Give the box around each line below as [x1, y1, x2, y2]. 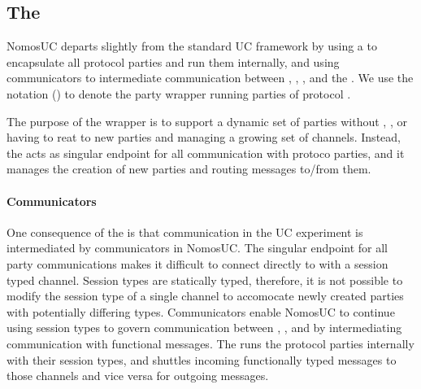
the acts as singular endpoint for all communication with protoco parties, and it [7, 144, 405, 161]
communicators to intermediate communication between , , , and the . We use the [7, 69, 414, 86]
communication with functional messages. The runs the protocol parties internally [7, 334, 414, 352]
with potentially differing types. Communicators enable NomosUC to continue [7, 303, 395, 320]
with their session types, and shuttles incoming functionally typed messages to [7, 351, 397, 368]
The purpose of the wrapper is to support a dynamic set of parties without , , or [7, 112, 407, 129]
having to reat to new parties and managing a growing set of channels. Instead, [7, 129, 401, 146]
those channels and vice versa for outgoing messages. [7, 367, 269, 384]
